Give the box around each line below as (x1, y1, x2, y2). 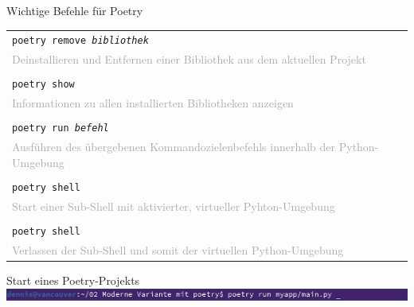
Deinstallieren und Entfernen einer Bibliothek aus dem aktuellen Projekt (12, 51, 366, 68)
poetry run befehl (12, 122, 109, 134)
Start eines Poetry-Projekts (6, 271, 140, 288)
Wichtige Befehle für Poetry (6, 2, 143, 18)
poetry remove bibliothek (12, 35, 149, 47)
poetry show (12, 79, 75, 91)
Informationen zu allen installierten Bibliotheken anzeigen (12, 95, 294, 111)
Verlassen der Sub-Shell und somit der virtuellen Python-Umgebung (12, 241, 344, 258)
